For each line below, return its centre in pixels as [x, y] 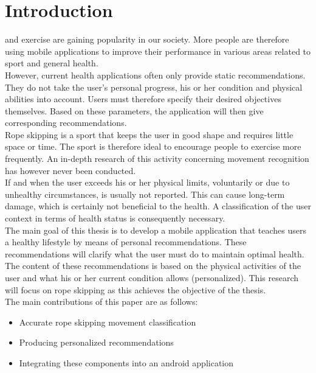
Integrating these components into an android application [126, 362]
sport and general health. [52, 63]
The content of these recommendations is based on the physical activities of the [153, 266]
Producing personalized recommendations [96, 342]
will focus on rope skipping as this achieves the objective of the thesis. [136, 289]
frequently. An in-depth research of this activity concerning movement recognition [157, 159]
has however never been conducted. [70, 170]
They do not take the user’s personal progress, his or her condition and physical [154, 87]
